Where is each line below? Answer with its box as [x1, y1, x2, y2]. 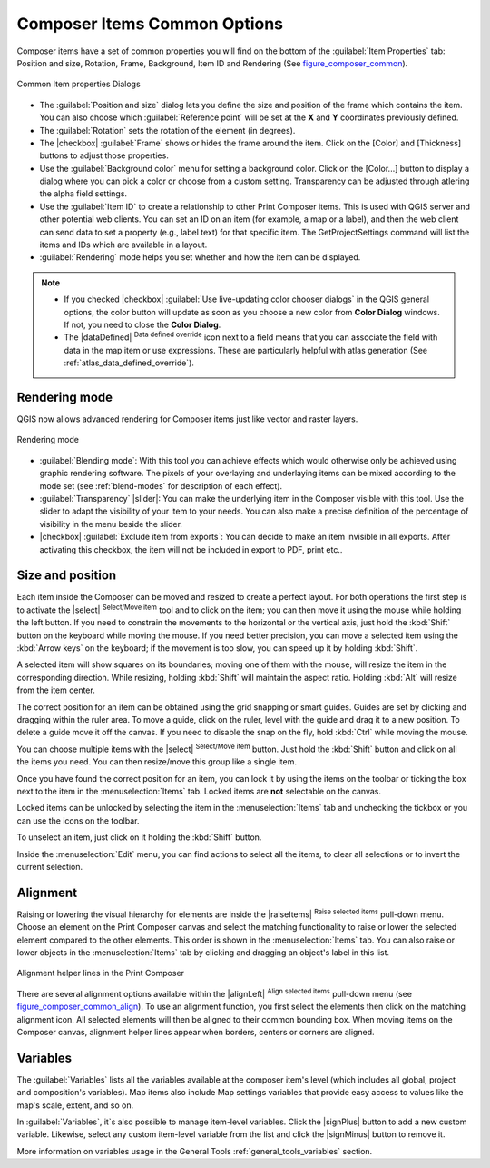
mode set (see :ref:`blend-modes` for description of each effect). [39, 480, 283, 491]
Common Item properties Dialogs [16, 78, 141, 90]
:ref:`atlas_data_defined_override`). [64, 357, 195, 368]
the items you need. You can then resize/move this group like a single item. [16, 756, 298, 767]
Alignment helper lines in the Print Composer [16, 968, 185, 979]
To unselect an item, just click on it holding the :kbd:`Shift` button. [16, 832, 262, 843]
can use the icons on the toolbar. [16, 814, 140, 826]
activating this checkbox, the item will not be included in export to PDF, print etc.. [39, 544, 343, 554]
